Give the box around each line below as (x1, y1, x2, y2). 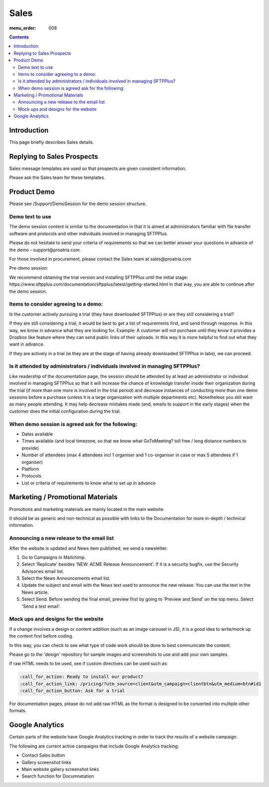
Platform (21, 466, 39, 472)
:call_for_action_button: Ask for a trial (19, 688, 125, 694)
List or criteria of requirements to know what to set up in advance (21, 480, 156, 486)
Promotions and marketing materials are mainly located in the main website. (9, 506, 165, 512)
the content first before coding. (9, 633, 74, 639)
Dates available (21, 431, 53, 437)
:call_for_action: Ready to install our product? (19, 674, 143, 680)
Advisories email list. (21, 568, 64, 574)
